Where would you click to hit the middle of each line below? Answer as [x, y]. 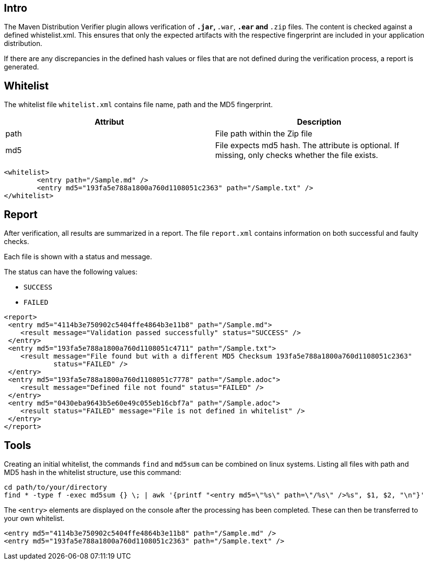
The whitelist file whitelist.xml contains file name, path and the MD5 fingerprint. [138, 105]
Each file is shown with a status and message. [78, 257]
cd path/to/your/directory [56, 487]
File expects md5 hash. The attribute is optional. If [307, 146]
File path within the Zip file [264, 134]
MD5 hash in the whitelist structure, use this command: [93, 472]
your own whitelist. [34, 518]
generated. [22, 67]
